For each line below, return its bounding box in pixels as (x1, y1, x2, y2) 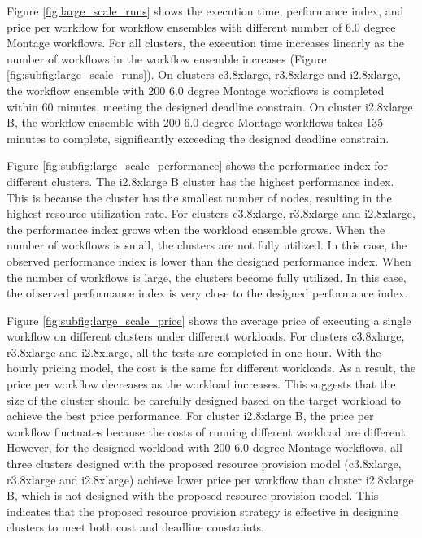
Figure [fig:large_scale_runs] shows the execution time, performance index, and (7, 2, 404, 19)
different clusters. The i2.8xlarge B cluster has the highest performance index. (7, 172, 394, 189)
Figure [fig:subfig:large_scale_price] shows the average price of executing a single (7, 311, 411, 328)
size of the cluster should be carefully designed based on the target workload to (7, 391, 402, 408)
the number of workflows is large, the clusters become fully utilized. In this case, (7, 268, 407, 285)
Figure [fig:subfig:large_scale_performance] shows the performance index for (7, 157, 389, 174)
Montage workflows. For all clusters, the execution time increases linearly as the (7, 34, 404, 51)
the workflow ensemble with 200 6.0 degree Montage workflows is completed (7, 81, 385, 98)
